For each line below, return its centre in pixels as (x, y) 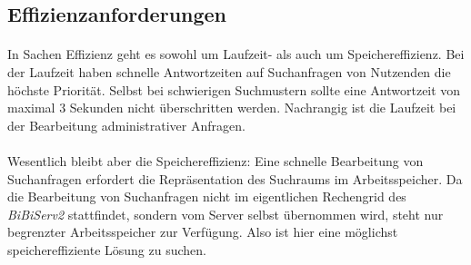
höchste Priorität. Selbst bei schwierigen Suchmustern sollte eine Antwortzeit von (234, 89)
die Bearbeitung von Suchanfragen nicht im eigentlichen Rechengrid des (207, 196)
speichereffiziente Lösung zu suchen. (107, 249)
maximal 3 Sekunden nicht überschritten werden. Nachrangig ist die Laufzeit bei (232, 108)
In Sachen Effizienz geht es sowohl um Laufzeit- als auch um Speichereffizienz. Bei (236, 54)
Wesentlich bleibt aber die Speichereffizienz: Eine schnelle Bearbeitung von (215, 160)
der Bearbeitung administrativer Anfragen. (126, 125)
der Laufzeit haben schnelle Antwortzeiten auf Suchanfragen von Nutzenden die (229, 71)
